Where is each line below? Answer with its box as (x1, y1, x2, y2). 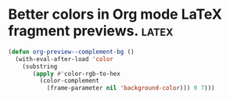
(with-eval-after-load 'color (15, 55, 113, 63)
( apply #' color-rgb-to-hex (32, 70, 121, 77)
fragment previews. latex (8, 22, 174, 40)
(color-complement (39, 77, 100, 85)
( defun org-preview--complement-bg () (8, 48, 135, 55)
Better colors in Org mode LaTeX (8, 5, 223, 23)
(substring (22, 62, 58, 70)
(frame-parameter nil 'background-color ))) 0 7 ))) (46, 84, 215, 92)
